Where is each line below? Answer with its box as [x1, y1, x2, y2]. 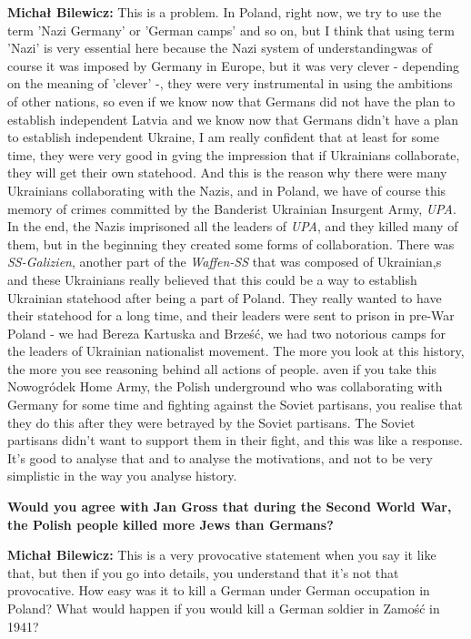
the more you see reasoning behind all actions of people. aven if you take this [7, 359, 437, 378]
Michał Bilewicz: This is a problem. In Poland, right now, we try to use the [7, 3, 442, 21]
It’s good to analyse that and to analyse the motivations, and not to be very [7, 448, 433, 467]
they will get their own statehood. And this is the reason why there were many [7, 163, 447, 182]
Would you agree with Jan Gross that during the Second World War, [7, 497, 452, 516]
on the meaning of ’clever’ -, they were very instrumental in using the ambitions [7, 74, 453, 93]
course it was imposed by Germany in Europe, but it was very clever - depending [7, 56, 459, 75]
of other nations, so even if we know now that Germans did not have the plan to [7, 91, 456, 110]
